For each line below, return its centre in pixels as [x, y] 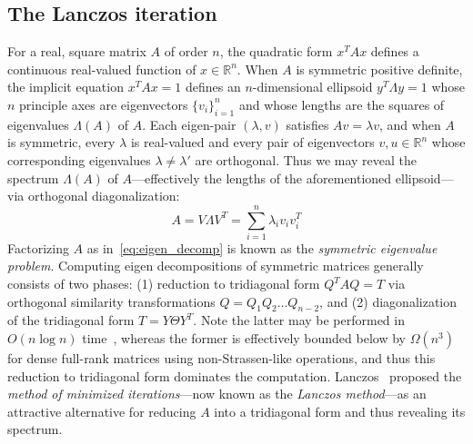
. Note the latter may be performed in [299, 320]
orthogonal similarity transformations [111, 301]
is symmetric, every [61, 142]
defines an [213, 87]
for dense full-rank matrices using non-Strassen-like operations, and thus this [221, 358]
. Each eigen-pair [189, 124]
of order [186, 51]
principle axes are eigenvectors [104, 104]
